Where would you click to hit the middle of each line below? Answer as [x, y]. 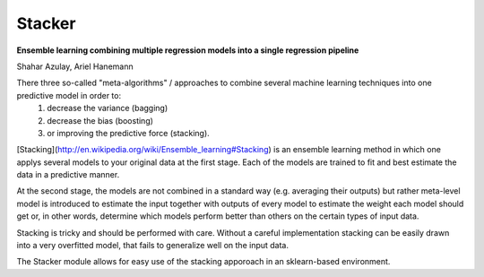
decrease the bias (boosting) [100, 120]
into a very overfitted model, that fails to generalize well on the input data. [152, 246]
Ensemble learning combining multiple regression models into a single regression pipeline [188, 50]
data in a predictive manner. [68, 175]
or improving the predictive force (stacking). [128, 133]
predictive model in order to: [69, 95]
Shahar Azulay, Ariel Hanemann [75, 66]
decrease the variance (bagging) [108, 108]
